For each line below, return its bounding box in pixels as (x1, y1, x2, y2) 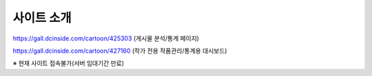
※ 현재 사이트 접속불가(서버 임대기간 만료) (12, 59, 124, 68)
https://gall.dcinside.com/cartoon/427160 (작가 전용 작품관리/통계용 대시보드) (12, 47, 227, 55)
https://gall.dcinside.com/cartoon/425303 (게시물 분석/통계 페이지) (12, 34, 200, 42)
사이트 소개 (12, 10, 72, 25)
